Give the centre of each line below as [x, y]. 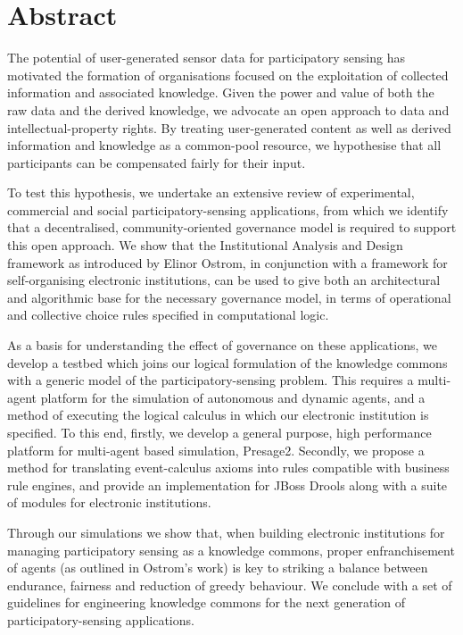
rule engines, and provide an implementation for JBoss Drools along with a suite [227, 485]
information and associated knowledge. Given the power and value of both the [221, 92]
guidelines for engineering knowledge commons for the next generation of [206, 602]
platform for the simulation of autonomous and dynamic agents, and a [233, 397]
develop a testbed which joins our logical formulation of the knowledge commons [227, 362]
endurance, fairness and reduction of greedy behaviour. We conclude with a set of [230, 585]
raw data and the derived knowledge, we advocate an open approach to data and [228, 109]
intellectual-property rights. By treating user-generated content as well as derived [229, 127]
